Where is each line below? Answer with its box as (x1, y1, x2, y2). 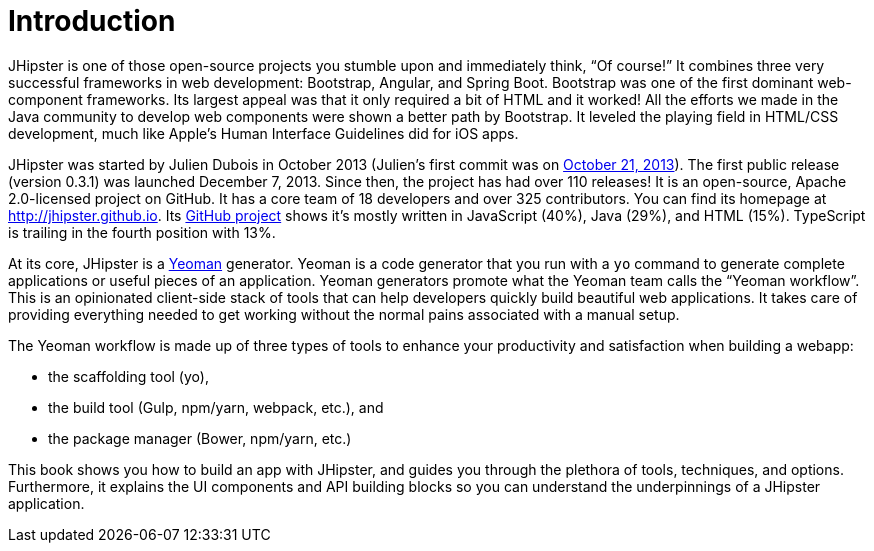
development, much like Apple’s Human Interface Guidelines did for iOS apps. (8, 124, 519, 142)
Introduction (8, 4, 176, 38)
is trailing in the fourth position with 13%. (8, 223, 276, 241)
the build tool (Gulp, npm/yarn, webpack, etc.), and (48, 398, 384, 416)
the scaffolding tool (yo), (48, 367, 209, 385)
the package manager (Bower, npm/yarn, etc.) (48, 429, 352, 447)
